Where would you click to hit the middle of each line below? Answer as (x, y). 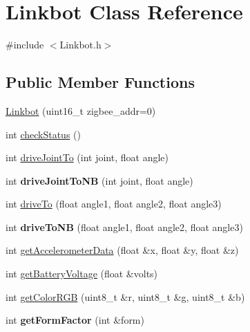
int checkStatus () (43, 134)
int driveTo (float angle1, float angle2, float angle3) (114, 204)
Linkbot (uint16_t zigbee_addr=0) (81, 110)
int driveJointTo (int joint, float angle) (87, 157)
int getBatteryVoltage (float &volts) (82, 274)
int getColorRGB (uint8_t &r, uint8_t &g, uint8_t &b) (125, 296)
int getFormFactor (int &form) (75, 320)
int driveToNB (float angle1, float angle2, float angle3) (124, 227)
